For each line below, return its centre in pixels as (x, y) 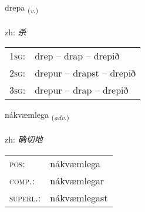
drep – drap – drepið (77, 56)
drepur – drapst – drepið (85, 73)
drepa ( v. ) (21, 8)
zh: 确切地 (24, 139)
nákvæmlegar (77, 180)
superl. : (25, 197)
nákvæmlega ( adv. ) (37, 115)
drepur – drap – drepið (82, 90)
